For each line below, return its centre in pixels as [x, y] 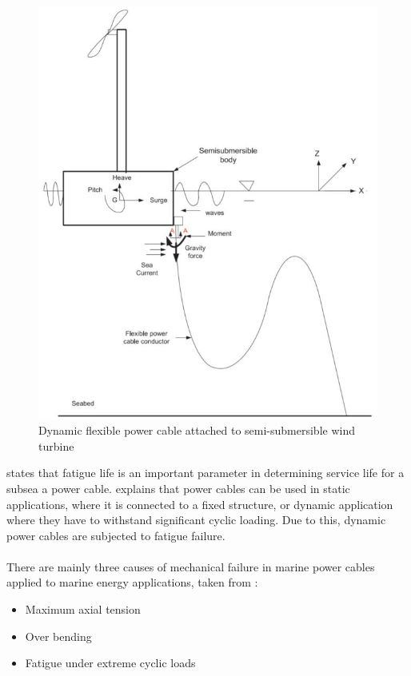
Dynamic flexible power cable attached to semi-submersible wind [197, 430]
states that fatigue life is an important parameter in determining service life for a [205, 473]
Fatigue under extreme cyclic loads [110, 663]
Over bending [58, 636]
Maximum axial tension [83, 609]
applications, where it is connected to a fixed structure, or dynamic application [200, 504]
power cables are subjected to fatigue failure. [116, 535]
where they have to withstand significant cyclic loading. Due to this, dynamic [196, 520]
